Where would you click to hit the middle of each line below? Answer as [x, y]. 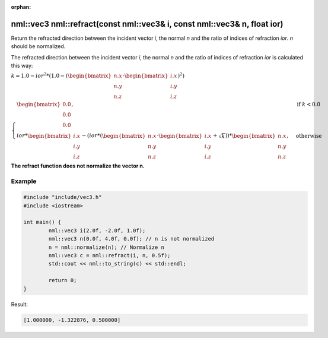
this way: [22, 66]
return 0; [63, 280]
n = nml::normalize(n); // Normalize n [106, 247]
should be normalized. [38, 46]
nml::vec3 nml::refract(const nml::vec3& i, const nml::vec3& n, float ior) [147, 24]
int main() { [42, 222]
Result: [19, 304]
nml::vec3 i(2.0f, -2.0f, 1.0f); [97, 230]
